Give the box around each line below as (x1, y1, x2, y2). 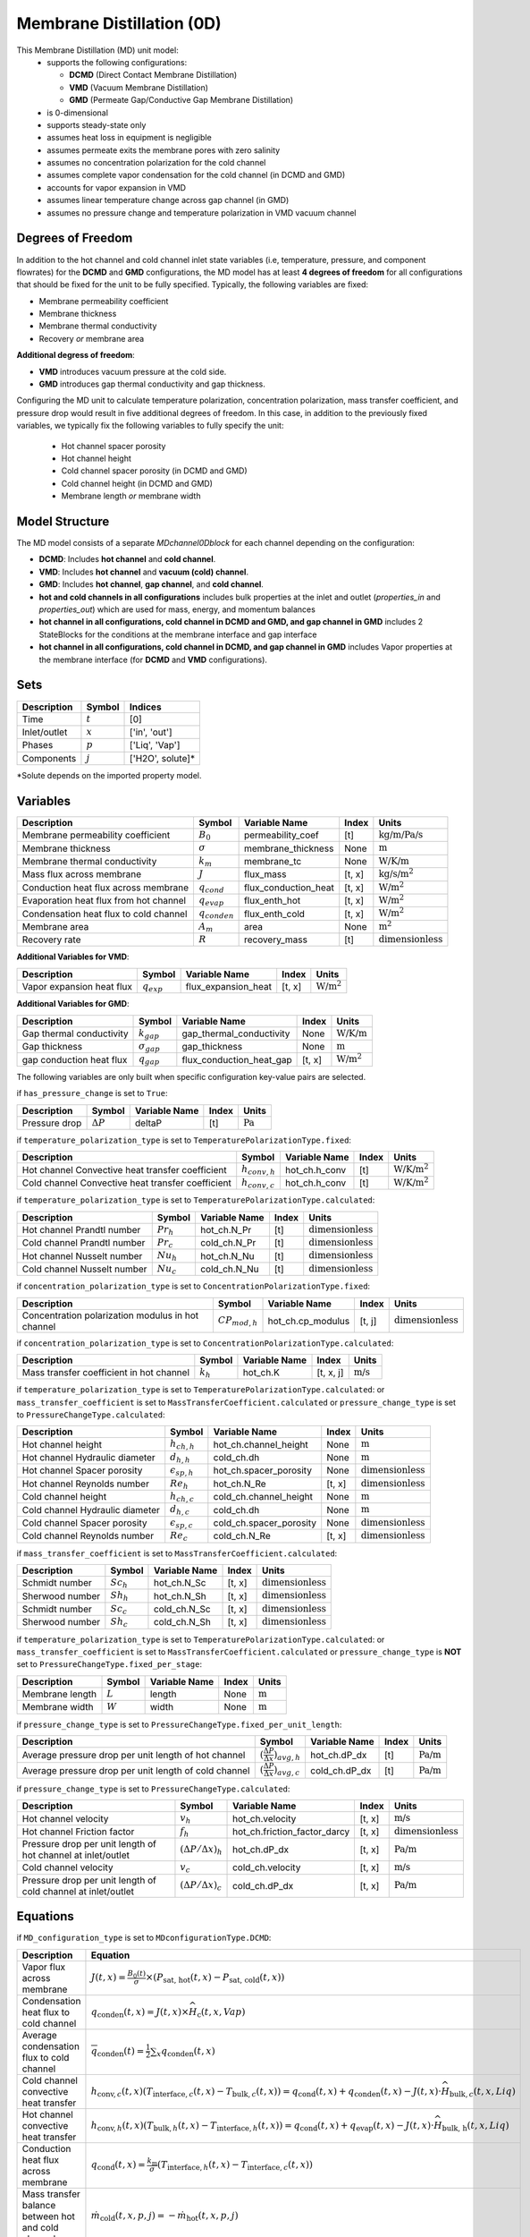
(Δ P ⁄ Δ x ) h (180, 1843, 223, 1857)
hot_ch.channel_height (213, 1438, 308, 1450)
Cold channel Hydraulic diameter (21, 1503, 161, 1516)
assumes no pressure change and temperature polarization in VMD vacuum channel (46, 207, 357, 218)
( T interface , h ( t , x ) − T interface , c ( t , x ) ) (156, 2159, 313, 2173)
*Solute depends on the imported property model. (16, 770, 202, 781)
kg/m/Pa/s (378, 829, 424, 840)
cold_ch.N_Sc (153, 1603, 211, 1615)
